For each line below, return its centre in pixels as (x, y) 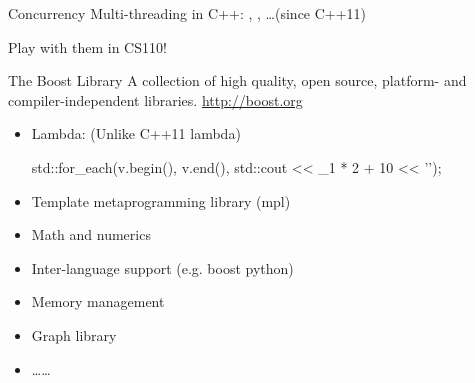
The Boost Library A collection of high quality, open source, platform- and (237, 80)
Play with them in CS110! (87, 46)
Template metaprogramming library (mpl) (161, 200)
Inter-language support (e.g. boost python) (162, 267)
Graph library (74, 334)
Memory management (98, 301)
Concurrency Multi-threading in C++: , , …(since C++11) (187, 13)
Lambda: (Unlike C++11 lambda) (136, 133)
